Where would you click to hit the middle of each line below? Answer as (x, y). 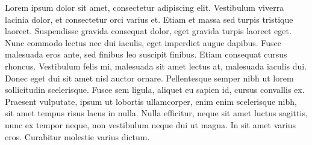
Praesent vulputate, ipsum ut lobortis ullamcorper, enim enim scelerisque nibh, (151, 101)
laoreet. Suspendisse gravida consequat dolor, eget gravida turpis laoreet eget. (148, 31)
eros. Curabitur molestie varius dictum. (77, 136)
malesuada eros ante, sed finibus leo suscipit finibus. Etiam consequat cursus (146, 54)
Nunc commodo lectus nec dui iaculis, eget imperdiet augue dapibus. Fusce (143, 42)
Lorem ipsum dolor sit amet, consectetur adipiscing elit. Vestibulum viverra (145, 7)
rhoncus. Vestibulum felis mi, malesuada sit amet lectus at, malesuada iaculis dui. (156, 66)
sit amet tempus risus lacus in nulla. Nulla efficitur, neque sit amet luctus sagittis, (156, 113)
